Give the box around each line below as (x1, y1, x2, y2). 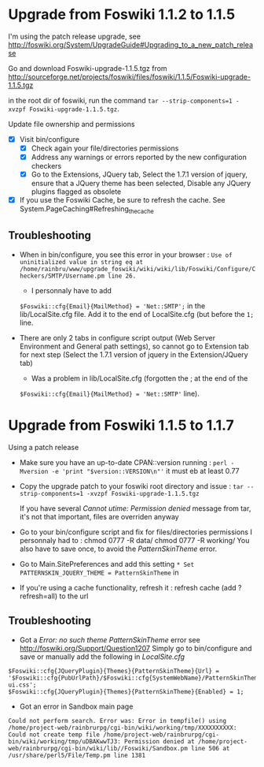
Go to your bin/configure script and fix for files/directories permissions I (19, 527, 253, 537)
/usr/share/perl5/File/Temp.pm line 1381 (8, 751, 146, 759)
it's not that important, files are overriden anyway (19, 512, 179, 521)
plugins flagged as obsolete (31, 187, 122, 196)
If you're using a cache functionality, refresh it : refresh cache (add (19, 583, 237, 592)
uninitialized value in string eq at (19, 258, 144, 266)
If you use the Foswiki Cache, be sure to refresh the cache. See (19, 195, 225, 205)
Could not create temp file (8, 731, 101, 739)
